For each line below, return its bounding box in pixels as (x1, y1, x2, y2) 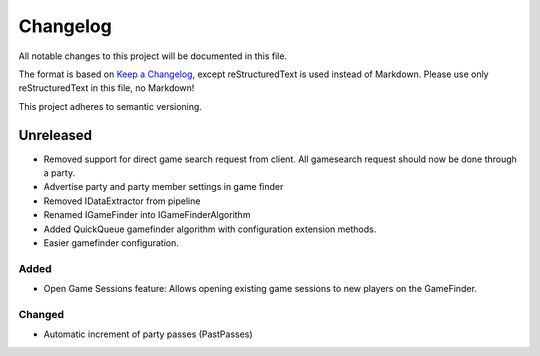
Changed (18, 307, 65, 321)
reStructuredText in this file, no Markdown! (18, 82, 195, 94)
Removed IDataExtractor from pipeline (43, 195, 201, 207)
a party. (43, 167, 75, 179)
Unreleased (18, 126, 93, 144)
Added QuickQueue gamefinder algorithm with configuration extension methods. (43, 223, 377, 235)
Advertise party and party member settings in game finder (43, 181, 284, 193)
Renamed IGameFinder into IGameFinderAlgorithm (43, 209, 251, 221)
